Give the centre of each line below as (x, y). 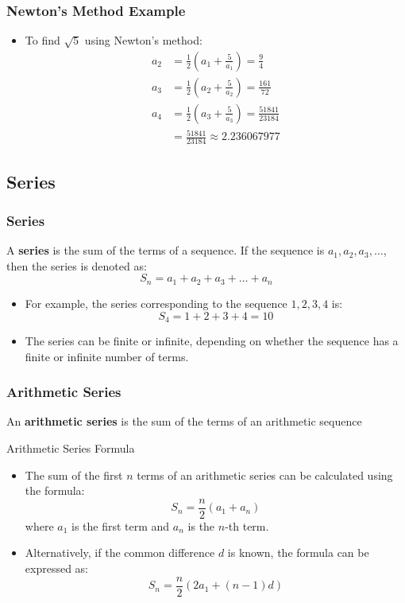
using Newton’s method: (143, 40)
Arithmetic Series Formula (71, 447)
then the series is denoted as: (77, 265)
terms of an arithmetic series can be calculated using (265, 475)
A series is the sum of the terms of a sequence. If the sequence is (166, 250)
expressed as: (56, 568)
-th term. (247, 525)
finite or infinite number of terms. (107, 356)
